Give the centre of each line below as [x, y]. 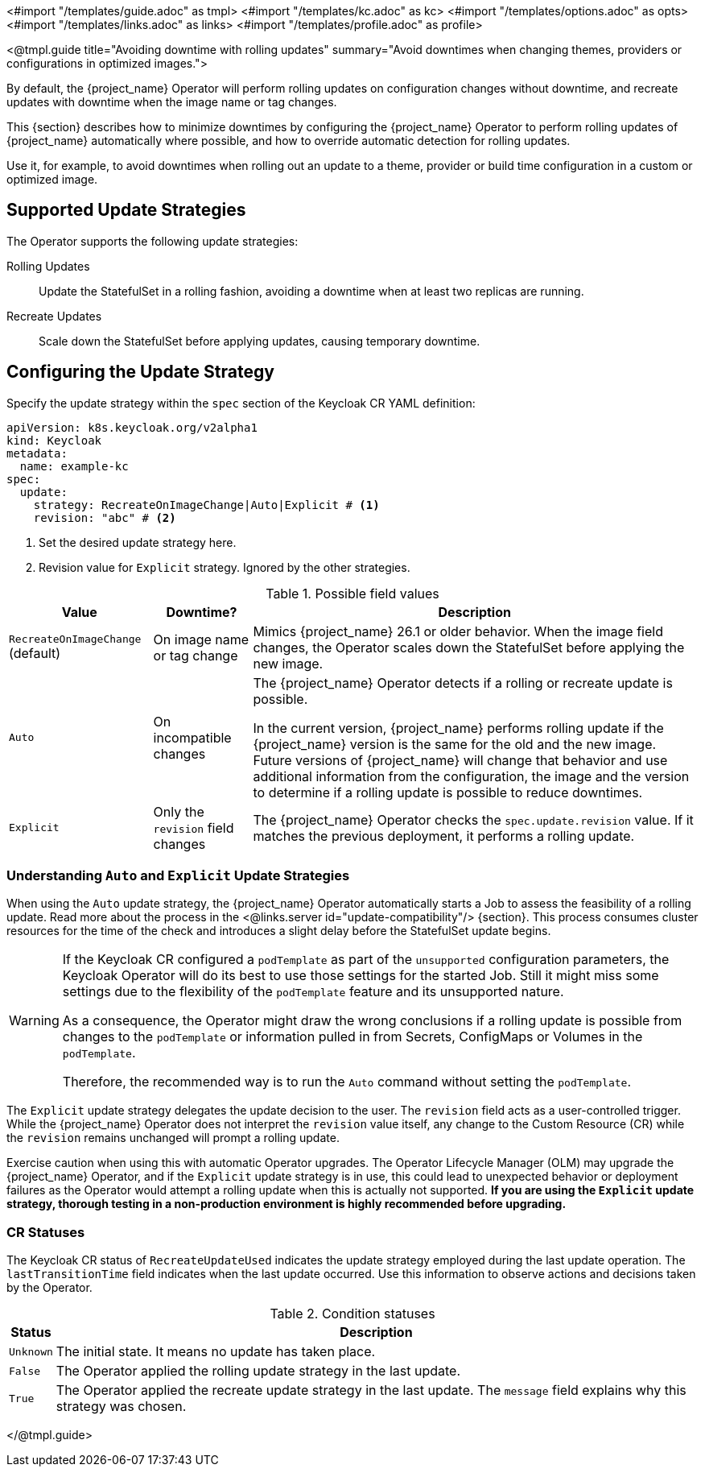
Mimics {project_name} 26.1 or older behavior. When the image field [458, 631]
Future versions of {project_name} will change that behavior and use [460, 760]
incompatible [192, 737]
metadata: [37, 453]
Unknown [31, 1351]
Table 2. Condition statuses [352, 1314]
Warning [34, 1021]
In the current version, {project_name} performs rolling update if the [458, 728]
